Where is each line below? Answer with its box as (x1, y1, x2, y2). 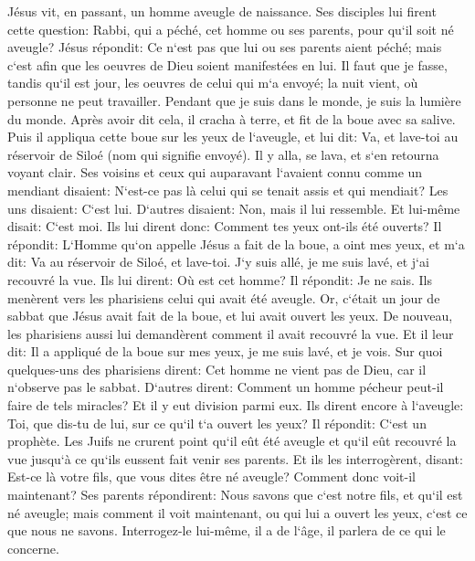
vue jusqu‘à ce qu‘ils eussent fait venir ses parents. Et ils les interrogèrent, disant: (7, 449, 463, 468)
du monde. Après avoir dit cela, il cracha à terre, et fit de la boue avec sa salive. (7, 109, 456, 128)
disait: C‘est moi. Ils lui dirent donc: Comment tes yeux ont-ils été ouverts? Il (7, 217, 442, 236)
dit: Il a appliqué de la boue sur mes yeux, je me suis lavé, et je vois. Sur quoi (7, 342, 443, 361)
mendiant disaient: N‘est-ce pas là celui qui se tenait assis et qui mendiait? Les (7, 180, 449, 199)
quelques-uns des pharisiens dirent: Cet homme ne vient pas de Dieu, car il (7, 359, 427, 378)
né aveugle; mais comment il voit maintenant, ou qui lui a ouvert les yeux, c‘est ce (7, 503, 468, 522)
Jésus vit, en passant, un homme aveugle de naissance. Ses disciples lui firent (7, 2, 437, 20)
